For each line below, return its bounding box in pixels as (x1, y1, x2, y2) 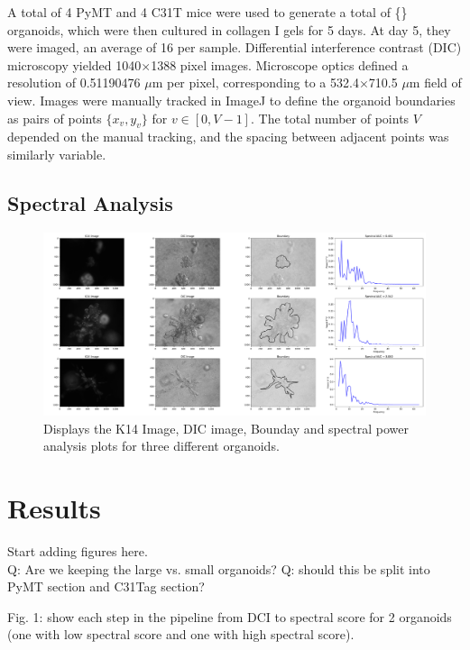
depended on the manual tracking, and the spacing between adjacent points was (7, 127, 449, 146)
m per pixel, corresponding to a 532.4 (152, 73, 359, 92)
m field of (409, 73, 462, 92)
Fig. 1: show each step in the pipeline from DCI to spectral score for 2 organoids (7, 607, 452, 626)
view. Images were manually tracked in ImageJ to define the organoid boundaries (7, 90, 456, 109)
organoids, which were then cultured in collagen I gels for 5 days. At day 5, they (7, 20, 451, 39)
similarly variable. (7, 144, 106, 163)
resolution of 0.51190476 (7, 73, 141, 92)
